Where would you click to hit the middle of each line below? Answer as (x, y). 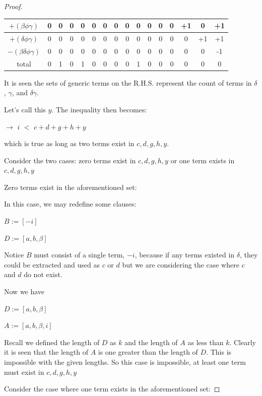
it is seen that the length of (46, 352)
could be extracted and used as (52, 264)
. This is (219, 352)
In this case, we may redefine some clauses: (70, 204)
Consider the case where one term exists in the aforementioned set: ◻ (112, 389)
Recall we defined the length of (52, 342)
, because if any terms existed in (185, 255)
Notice (14, 255)
